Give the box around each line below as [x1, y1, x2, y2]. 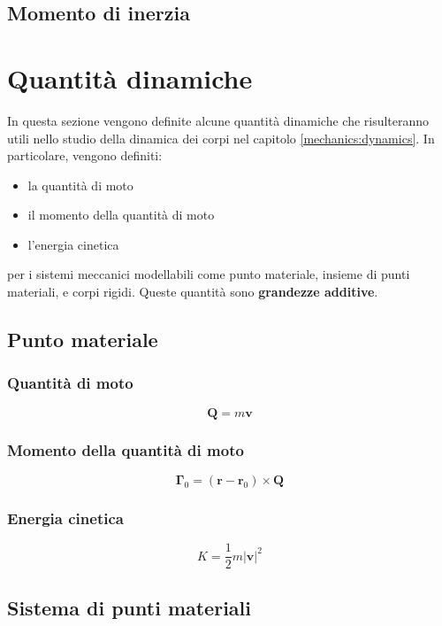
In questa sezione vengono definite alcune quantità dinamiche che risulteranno [7, 111, 430, 129]
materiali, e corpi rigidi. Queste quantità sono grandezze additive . [7, 282, 378, 301]
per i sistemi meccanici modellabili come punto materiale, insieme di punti [7, 265, 410, 283]
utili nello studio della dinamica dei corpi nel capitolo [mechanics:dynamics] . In [7, 128, 435, 147]
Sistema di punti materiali [7, 593, 251, 621]
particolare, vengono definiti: [7, 146, 163, 165]
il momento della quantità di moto [27, 205, 215, 224]
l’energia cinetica [27, 235, 119, 253]
